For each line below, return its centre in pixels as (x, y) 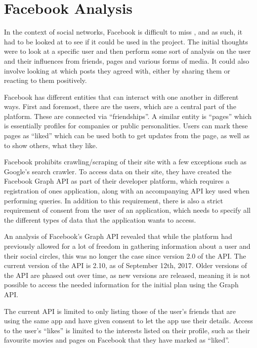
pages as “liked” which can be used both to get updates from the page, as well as (127, 135)
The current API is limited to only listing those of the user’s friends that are (120, 311)
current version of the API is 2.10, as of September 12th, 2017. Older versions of (126, 265)
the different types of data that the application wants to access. (100, 219)
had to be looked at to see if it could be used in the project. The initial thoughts (126, 41)
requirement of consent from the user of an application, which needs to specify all (128, 210)
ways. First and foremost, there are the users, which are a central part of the (120, 106)
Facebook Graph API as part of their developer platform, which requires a (117, 181)
